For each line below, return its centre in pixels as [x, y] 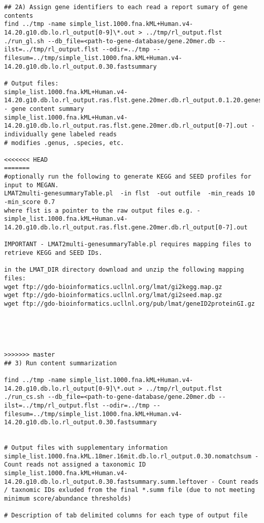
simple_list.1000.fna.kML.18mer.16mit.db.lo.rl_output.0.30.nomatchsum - [131, 456]
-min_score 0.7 [30, 202]
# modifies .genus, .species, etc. [64, 143]
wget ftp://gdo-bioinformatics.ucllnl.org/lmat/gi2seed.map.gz [113, 295]
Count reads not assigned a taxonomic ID [75, 465]
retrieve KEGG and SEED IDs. [53, 253]
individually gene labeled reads [60, 134]
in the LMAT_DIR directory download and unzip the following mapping [124, 270]
